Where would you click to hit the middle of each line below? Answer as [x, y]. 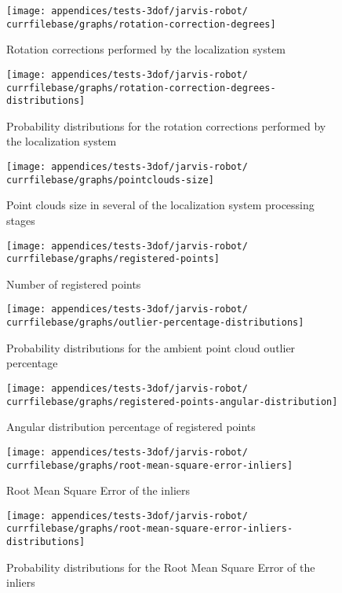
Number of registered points [74, 284]
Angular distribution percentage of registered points [131, 427]
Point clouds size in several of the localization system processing [160, 205]
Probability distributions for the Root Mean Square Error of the [161, 567]
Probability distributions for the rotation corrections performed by [166, 125]
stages [21, 220]
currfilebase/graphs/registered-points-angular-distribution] [172, 401]
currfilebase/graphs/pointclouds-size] [110, 180]
